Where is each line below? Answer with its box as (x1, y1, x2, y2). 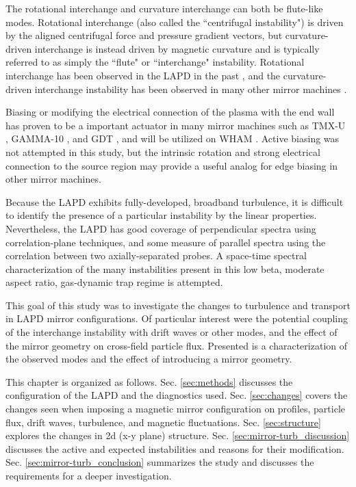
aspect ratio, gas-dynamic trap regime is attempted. (5, 275, 223, 289)
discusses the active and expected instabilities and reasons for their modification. (5, 441, 344, 456)
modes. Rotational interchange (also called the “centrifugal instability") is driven (5, 14, 344, 29)
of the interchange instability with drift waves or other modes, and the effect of (5, 325, 338, 339)
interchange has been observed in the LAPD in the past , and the (5, 68, 281, 82)
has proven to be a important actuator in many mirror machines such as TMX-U (5, 118, 346, 132)
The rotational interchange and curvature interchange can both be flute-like (5, 1, 323, 15)
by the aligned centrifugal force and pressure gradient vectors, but (5, 28, 283, 42)
